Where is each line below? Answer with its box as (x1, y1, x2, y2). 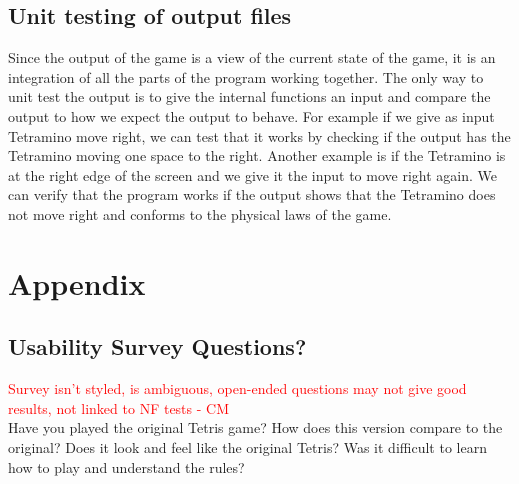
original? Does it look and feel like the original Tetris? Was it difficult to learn (8, 436, 487, 457)
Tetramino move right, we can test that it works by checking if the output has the (8, 125, 511, 146)
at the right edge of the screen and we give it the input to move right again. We (8, 164, 497, 185)
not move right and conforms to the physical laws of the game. (8, 203, 392, 224)
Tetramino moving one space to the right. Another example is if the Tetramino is (8, 145, 506, 166)
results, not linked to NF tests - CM (8, 397, 230, 418)
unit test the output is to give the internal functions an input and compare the (8, 86, 491, 107)
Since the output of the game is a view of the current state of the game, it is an (8, 47, 496, 68)
